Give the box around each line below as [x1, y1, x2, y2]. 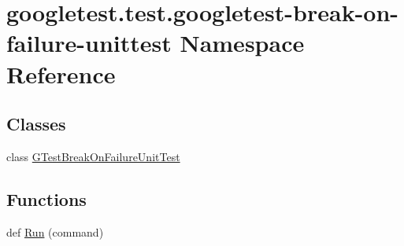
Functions [6, 186, 87, 211]
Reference [6, 57, 116, 90]
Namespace [180, 27, 305, 59]
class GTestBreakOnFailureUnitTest [6, 148, 180, 164]
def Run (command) [6, 223, 104, 240]
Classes [6, 112, 66, 136]
